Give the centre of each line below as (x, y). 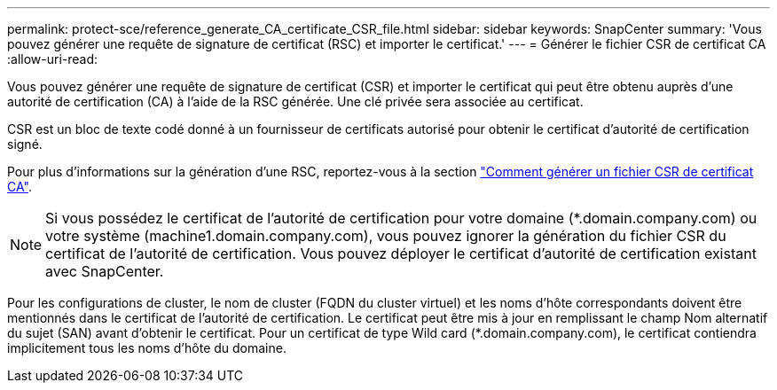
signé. (25, 144)
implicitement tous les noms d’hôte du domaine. (147, 348)
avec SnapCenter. (105, 271)
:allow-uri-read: (53, 59)
